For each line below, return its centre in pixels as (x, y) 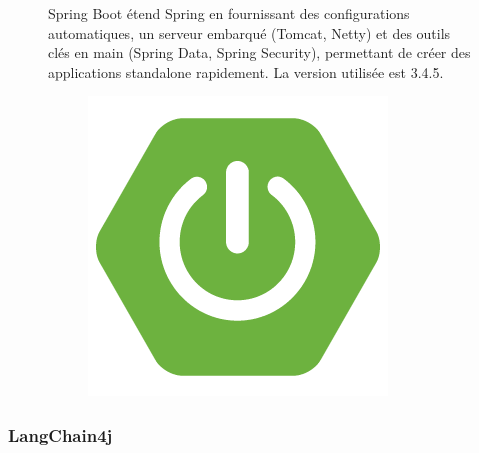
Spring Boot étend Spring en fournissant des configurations (229, 13)
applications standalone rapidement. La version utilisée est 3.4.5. (246, 71)
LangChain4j (60, 434)
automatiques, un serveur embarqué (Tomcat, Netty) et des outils (249, 32)
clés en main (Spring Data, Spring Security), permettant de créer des (259, 52)
